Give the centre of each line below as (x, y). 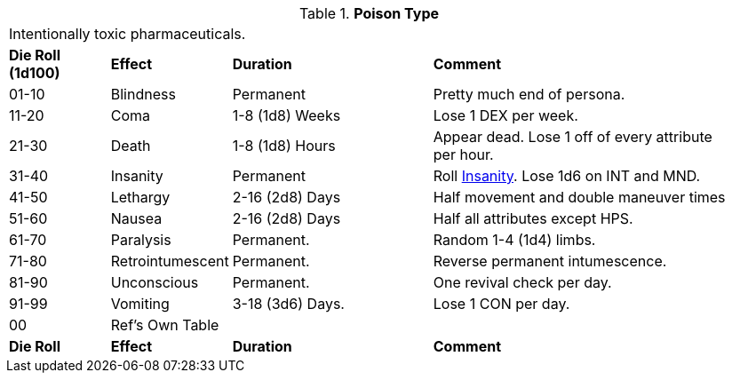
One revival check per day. (522, 282)
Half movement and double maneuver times (579, 197)
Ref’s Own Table (165, 325)
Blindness (143, 94)
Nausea (136, 218)
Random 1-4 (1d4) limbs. (514, 240)
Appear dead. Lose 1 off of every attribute (573, 137)
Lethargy (140, 197)
